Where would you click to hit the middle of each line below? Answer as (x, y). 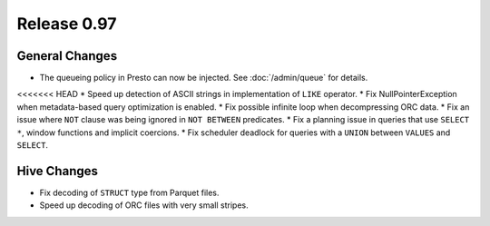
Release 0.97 (67, 24)
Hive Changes (58, 171)
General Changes (67, 56)
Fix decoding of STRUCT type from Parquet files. (129, 192)
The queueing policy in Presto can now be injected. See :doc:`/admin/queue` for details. (204, 78)
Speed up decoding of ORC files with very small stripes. (144, 205)
